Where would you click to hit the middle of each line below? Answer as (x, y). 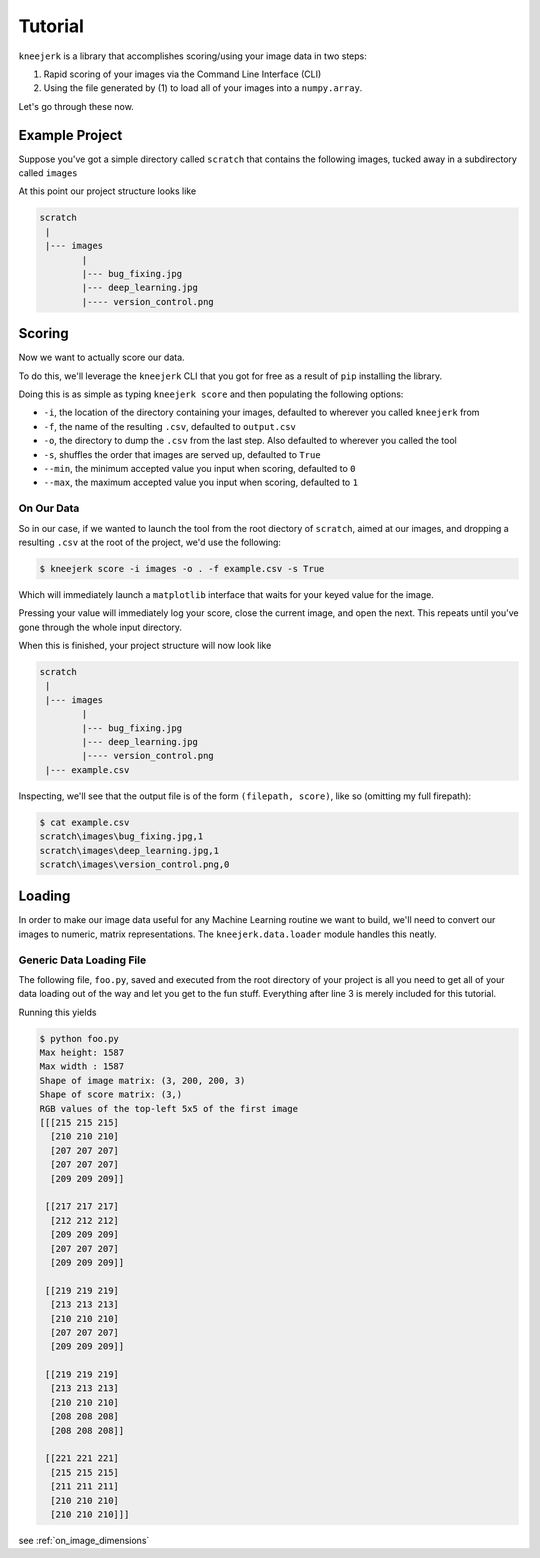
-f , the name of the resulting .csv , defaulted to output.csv (170, 426)
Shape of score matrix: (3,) (111, 1094)
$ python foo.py (79, 1038)
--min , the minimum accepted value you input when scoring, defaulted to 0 (199, 468)
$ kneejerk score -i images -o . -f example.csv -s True (182, 568)
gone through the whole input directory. (100, 627)
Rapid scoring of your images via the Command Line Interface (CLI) (182, 74)
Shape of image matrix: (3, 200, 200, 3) (142, 1080)
